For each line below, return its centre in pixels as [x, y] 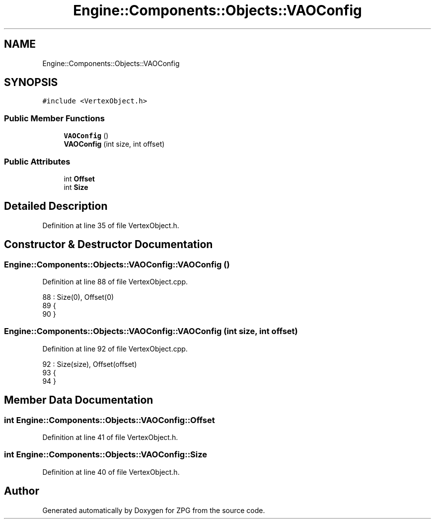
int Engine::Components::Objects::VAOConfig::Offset [109, 420]
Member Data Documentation [79, 400]
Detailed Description [56, 206]
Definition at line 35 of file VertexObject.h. [111, 225]
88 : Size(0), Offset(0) [78, 297]
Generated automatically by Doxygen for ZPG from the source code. [154, 510]
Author [22, 491]
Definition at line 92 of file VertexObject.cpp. [115, 349]
